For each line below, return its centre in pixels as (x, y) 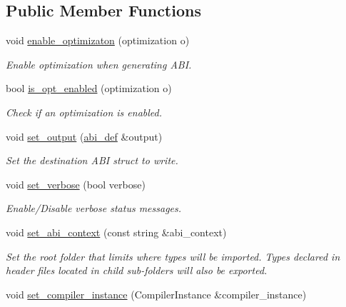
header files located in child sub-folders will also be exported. (137, 270)
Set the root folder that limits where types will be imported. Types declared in (173, 256)
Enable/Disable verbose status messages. (94, 208)
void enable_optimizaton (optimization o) (98, 40)
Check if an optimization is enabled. (84, 112)
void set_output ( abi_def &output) (84, 136)
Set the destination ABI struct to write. (92, 160)
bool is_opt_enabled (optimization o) (89, 88)
